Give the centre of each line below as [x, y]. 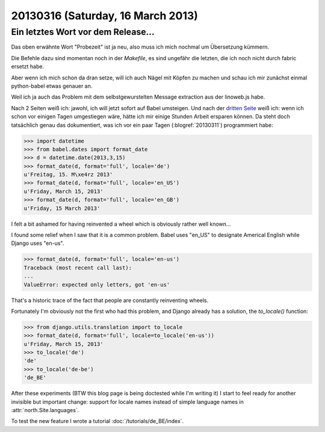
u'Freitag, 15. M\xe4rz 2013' [68, 175]
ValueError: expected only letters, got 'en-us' [97, 285]
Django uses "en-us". [38, 243]
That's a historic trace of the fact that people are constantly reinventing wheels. [110, 300]
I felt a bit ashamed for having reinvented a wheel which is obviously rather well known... [121, 224]
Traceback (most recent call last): [78, 267]
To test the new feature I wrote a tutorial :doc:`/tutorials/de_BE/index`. [97, 421]
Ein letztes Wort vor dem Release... [83, 32]
